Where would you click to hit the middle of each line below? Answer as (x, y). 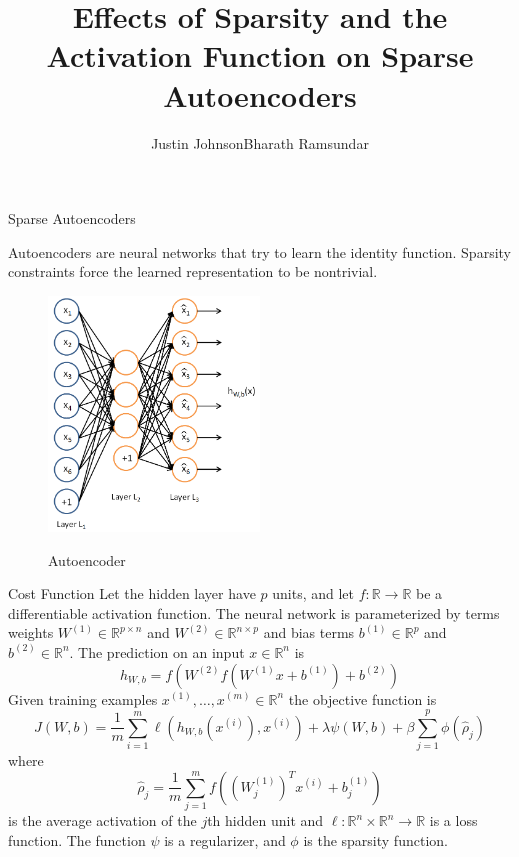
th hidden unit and (265, 820)
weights (31, 632)
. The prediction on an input (157, 651)
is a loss (453, 820)
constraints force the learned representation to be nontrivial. (193, 271)
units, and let (313, 593)
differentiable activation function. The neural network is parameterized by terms (254, 612)
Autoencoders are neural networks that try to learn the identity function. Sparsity (259, 251)
